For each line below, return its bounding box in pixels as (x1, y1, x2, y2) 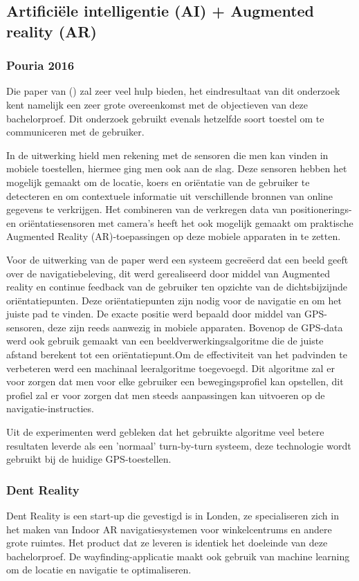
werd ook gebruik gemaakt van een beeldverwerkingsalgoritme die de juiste (6, 333, 324, 348)
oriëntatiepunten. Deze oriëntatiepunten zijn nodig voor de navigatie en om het (6, 293, 342, 307)
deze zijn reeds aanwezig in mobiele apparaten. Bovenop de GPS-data (48, 320, 343, 334)
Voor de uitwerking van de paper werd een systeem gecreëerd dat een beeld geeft (6, 252, 349, 266)
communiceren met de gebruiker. (6, 124, 145, 139)
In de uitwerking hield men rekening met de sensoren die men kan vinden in (6, 147, 329, 162)
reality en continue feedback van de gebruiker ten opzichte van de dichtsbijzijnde (6, 279, 347, 294)
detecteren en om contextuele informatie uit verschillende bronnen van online (6, 188, 333, 203)
